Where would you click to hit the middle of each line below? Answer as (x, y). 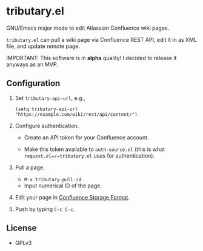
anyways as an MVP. (32, 64)
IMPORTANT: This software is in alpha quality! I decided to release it (92, 58)
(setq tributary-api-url (46, 109)
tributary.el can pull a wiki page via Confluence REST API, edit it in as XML (101, 39)
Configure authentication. (47, 125)
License (22, 228)
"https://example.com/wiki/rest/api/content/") (76, 114)
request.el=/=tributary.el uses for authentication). (89, 155)
